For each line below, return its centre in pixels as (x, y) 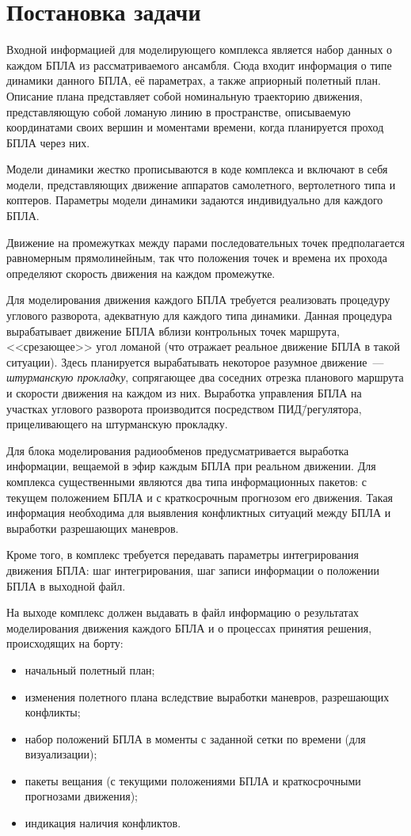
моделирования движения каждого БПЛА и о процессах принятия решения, (189, 627)
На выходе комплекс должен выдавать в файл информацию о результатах (183, 612)
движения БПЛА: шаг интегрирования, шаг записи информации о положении (193, 570)
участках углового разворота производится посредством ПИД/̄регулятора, (184, 408)
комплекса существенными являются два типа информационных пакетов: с (187, 481)
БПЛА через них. (48, 142)
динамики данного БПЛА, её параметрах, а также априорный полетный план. (194, 80)
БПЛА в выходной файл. (66, 585)
